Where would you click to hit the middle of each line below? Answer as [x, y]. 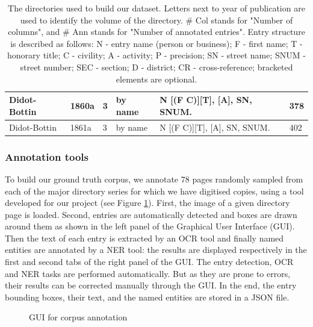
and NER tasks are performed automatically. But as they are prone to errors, [148, 273]
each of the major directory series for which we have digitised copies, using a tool [154, 191]
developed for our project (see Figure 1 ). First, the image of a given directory [147, 203]
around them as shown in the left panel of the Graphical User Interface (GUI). [150, 226]
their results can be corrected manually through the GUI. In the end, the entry [151, 285]
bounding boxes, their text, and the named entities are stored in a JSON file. [147, 297]
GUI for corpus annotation [78, 317]
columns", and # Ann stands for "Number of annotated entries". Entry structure [156, 32]
